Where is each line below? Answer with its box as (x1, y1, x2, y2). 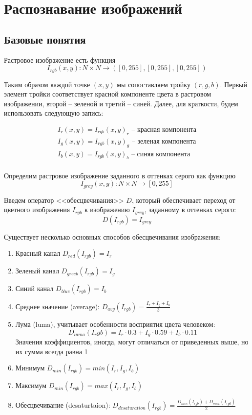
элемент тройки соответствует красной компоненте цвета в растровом (4, 89, 211, 99)
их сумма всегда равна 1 (15, 346, 88, 356)
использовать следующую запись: (4, 108, 104, 118)
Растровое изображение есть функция (4, 54, 116, 65)
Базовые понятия (4, 31, 86, 47)
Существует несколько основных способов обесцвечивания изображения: (4, 231, 221, 242)
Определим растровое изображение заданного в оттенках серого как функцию (4, 170, 236, 180)
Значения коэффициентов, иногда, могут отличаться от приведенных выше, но (15, 336, 249, 346)
